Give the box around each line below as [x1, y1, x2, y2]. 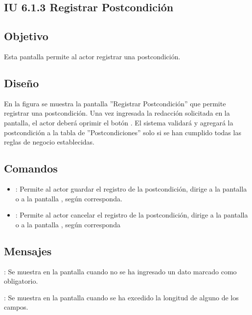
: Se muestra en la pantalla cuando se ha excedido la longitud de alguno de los [4, 292, 239, 302]
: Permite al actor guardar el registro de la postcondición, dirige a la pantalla [15, 183, 247, 194]
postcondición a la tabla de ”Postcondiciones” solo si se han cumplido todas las [4, 127, 241, 137]
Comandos [4, 161, 58, 176]
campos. [4, 302, 28, 312]
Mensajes [4, 243, 52, 258]
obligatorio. [4, 276, 38, 286]
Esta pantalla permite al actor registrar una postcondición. [4, 51, 181, 61]
